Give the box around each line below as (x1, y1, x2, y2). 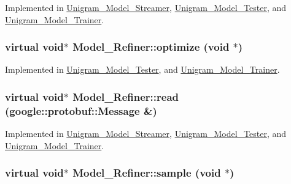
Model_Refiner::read (72, 89, 179, 104)
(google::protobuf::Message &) (5, 103, 157, 118)
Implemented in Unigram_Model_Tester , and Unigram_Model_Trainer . (5, 63, 280, 76)
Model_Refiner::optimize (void (72, 39, 230, 54)
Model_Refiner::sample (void (72, 165, 221, 180)
